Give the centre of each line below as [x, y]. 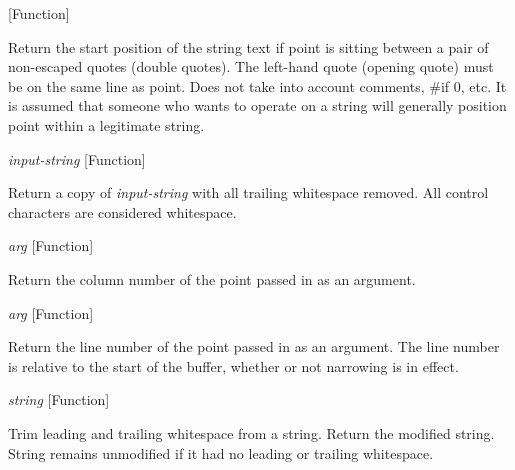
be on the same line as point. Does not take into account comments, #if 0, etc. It [257, 85]
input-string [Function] [77, 158]
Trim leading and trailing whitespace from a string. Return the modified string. [251, 432]
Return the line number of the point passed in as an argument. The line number [254, 346]
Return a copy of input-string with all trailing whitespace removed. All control [248, 192]
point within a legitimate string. [106, 124]
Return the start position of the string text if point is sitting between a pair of [248, 46]
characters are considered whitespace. [122, 211]
